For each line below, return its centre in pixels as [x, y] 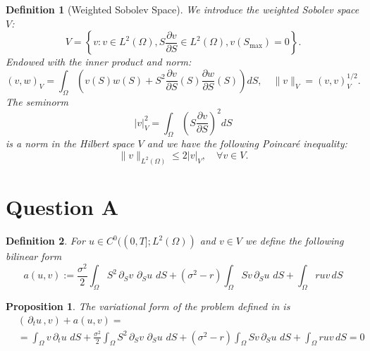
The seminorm [37, 101]
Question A [62, 207]
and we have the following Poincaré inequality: [247, 143]
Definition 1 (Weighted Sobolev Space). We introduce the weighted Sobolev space [183, 9]
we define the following [295, 241]
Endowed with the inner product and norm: [99, 62]
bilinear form [34, 256]
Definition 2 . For [45, 241]
